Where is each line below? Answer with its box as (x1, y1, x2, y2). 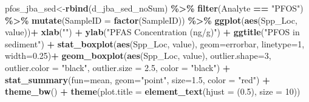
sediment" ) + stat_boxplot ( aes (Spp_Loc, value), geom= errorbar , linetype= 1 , (5, 37, 305, 50)
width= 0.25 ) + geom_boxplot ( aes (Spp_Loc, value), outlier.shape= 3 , (5, 49, 271, 62)
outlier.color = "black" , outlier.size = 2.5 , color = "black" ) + (5, 61, 231, 73)
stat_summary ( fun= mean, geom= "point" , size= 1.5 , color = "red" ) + (5, 73, 270, 86)
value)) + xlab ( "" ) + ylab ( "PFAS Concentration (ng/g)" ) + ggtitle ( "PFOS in (5, 25, 300, 38)
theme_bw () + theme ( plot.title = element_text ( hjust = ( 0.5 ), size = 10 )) (5, 85, 301, 98)
